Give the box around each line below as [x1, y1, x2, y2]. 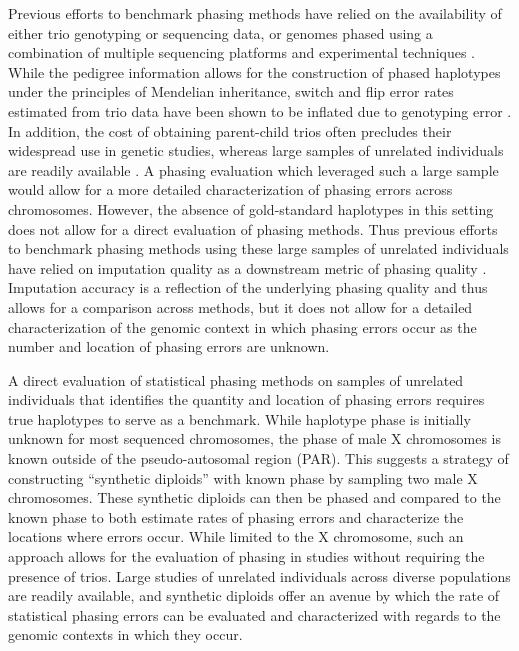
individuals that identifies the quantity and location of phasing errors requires [8, 389, 485, 410]
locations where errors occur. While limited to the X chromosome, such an [8, 526, 464, 547]
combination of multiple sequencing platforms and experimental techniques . [8, 42, 476, 63]
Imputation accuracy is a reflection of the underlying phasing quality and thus [8, 277, 488, 298]
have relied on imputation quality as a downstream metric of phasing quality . [8, 257, 487, 278]
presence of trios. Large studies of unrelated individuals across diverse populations [8, 565, 511, 586]
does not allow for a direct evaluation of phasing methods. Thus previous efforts [8, 218, 498, 239]
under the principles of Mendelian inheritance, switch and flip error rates [8, 81, 454, 102]
